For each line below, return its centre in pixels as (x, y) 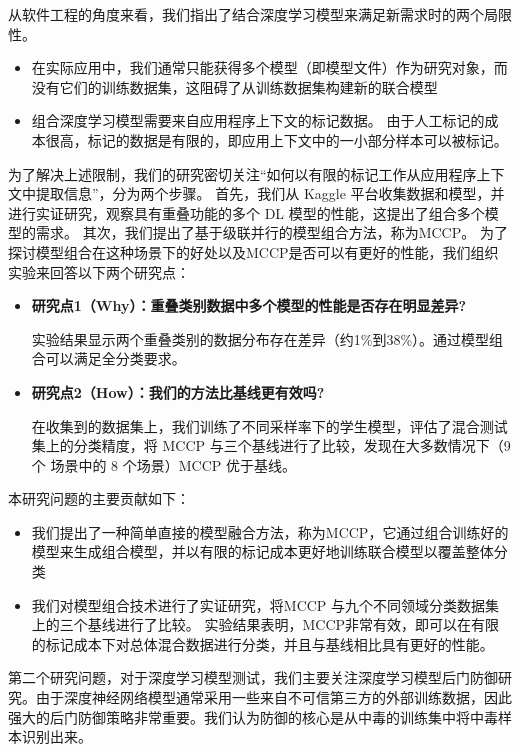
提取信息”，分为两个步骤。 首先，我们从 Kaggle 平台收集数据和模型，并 (270, 193)
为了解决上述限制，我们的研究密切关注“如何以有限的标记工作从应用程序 (242, 173)
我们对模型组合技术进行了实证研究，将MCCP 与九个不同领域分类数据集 (265, 604)
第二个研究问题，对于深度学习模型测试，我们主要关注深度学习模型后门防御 (253, 677)
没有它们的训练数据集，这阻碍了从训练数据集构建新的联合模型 (234, 86)
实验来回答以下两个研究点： (99, 271)
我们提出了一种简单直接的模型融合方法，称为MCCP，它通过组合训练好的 (270, 531)
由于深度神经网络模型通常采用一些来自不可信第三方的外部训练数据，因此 (273, 697)
